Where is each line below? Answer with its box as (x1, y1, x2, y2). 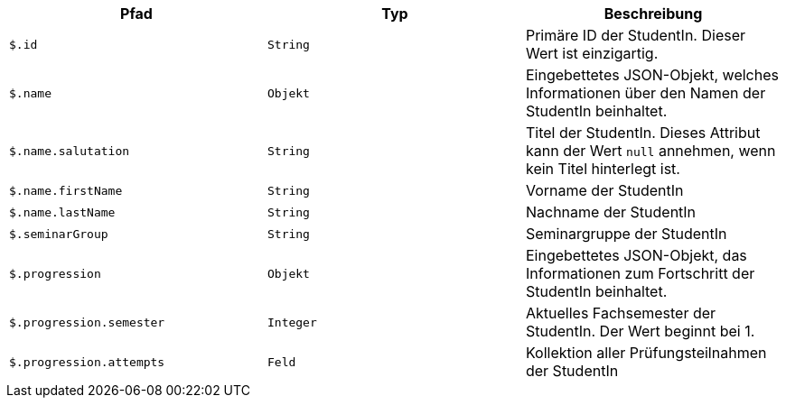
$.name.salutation (9, 143, 130, 158)
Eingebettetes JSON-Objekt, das (525, 246, 747, 264)
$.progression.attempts (9, 354, 165, 369)
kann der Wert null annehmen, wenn (525, 142, 776, 160)
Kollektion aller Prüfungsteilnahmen (525, 344, 767, 362)
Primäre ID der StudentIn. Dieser (525, 26, 745, 44)
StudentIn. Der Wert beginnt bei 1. (525, 322, 755, 340)
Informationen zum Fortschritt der (525, 264, 755, 282)
